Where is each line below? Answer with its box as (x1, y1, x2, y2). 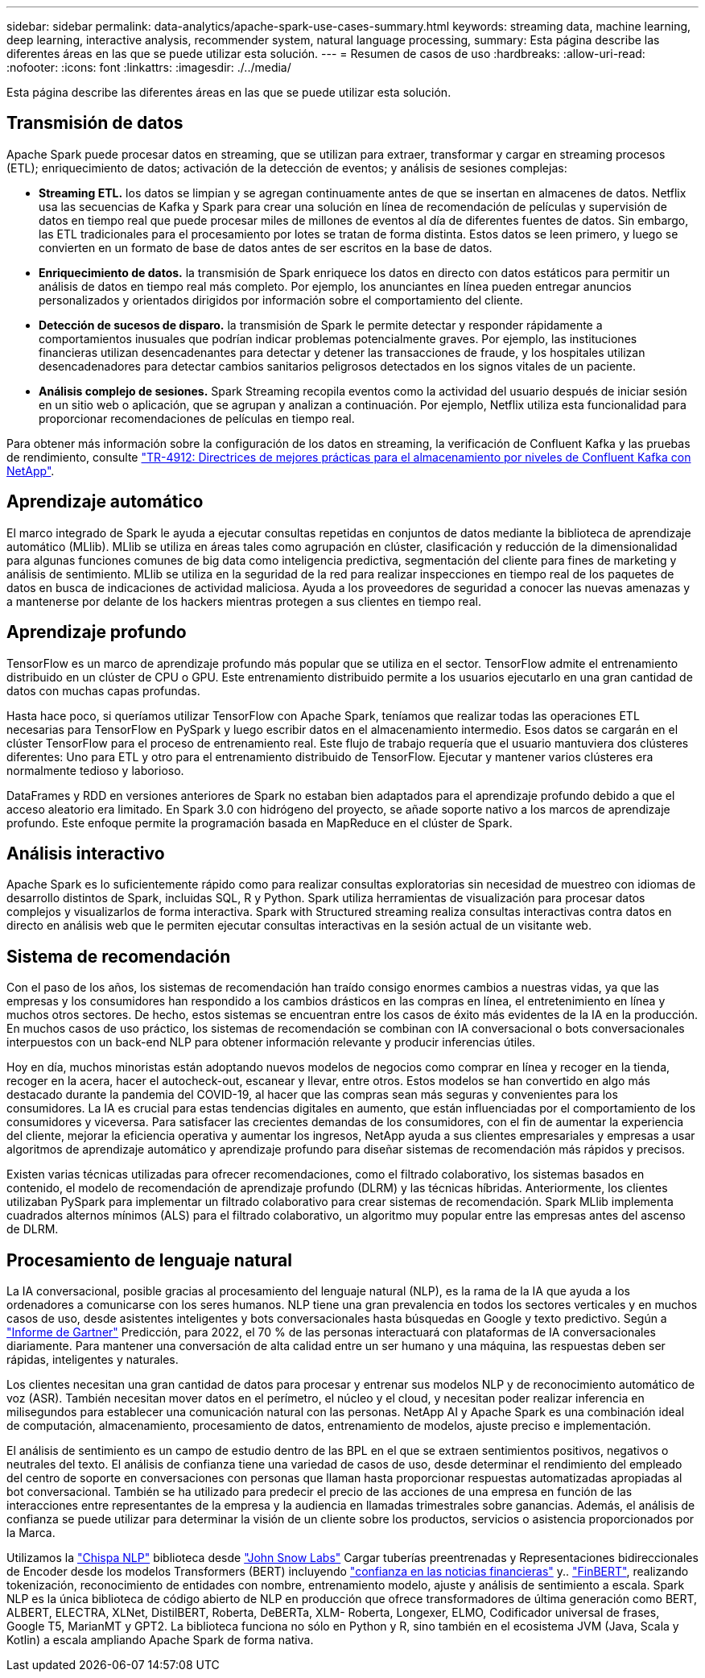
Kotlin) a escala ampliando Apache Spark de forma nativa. (6, 1633, 314, 1647)
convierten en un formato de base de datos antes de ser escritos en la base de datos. (39, 240, 493, 255)
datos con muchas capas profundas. (6, 683, 200, 698)
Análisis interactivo (6, 843, 165, 864)
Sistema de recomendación (6, 946, 231, 967)
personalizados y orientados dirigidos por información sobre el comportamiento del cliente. (39, 292, 523, 307)
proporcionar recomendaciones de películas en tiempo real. (39, 411, 355, 425)
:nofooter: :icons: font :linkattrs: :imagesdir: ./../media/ (6, 60, 291, 74)
